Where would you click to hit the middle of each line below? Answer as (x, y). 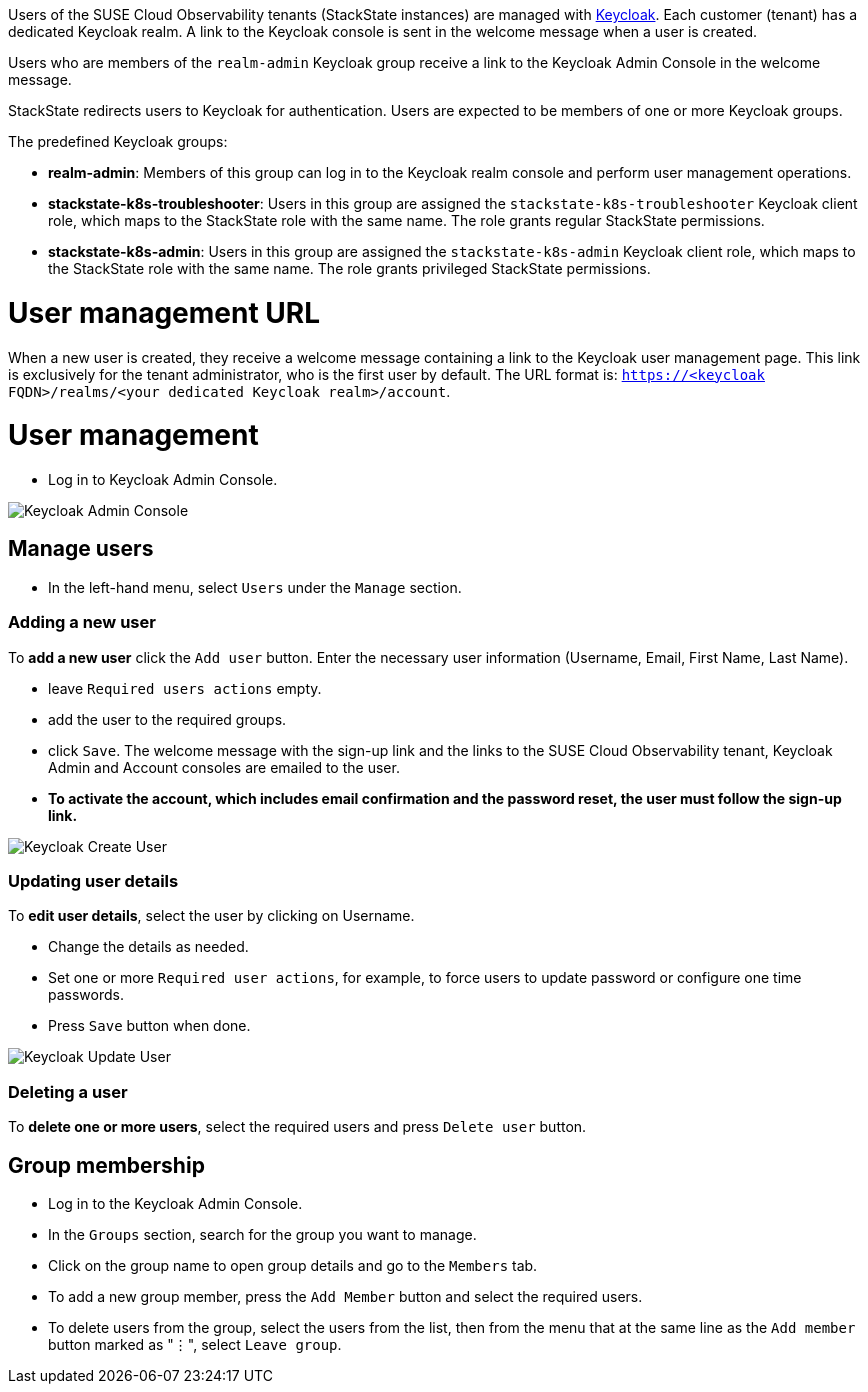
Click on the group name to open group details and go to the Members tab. (293, 1265)
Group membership (106, 1165)
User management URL (164, 312)
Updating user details (93, 880)
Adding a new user (82, 622)
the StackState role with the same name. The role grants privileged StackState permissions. (349, 268)
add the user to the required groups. (167, 719)
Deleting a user (68, 1091)
